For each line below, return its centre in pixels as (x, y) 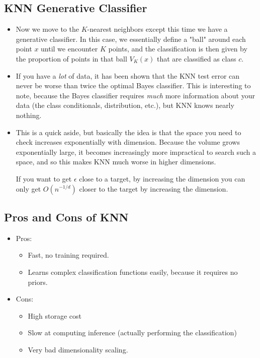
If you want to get (44, 178)
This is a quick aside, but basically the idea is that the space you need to (128, 132)
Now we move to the (47, 29)
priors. (38, 282)
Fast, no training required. (68, 255)
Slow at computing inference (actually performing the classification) (132, 333)
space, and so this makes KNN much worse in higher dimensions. (116, 162)
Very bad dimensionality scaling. (78, 349)
